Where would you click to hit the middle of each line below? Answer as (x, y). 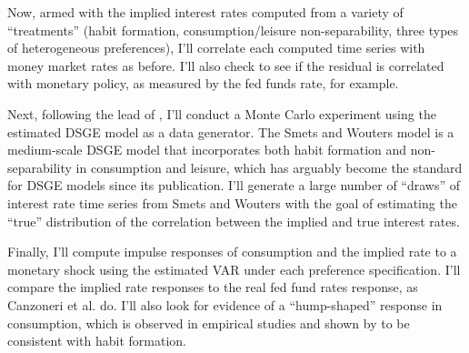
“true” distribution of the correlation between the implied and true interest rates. (234, 221)
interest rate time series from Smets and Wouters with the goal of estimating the (232, 202)
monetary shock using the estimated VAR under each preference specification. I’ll (234, 269)
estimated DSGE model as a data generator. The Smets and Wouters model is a (231, 131)
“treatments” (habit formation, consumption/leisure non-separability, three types (233, 30)
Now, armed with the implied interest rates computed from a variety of (205, 12)
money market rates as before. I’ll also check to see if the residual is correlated (226, 65)
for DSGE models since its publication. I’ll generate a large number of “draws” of (234, 185)
